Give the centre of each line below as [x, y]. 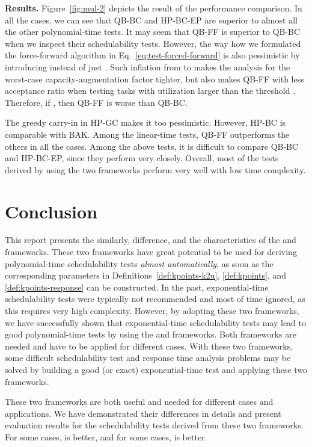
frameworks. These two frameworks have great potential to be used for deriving [151, 252]
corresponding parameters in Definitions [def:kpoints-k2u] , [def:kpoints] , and [145, 275]
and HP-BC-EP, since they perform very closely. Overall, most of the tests [142, 158]
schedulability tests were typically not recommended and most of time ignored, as [155, 299]
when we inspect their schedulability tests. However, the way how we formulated [153, 43]
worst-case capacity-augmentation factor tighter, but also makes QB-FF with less [154, 79]
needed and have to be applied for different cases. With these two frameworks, [149, 346]
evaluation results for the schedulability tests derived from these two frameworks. [154, 425]
